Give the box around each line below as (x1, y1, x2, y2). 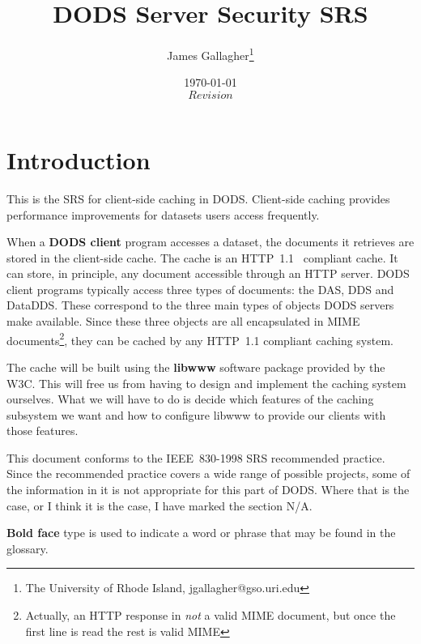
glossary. (6, 540, 49, 557)
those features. (6, 422, 79, 439)
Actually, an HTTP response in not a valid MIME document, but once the (25, 607, 396, 624)
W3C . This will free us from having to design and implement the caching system (6, 374, 406, 391)
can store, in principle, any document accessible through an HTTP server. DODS (6, 265, 410, 282)
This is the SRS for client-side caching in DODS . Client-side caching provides (6, 190, 390, 207)
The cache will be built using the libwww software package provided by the (6, 358, 385, 375)
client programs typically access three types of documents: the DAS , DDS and (6, 280, 394, 297)
